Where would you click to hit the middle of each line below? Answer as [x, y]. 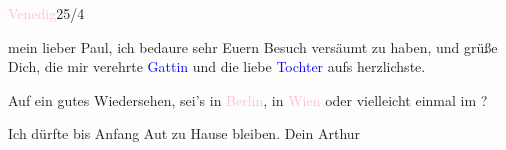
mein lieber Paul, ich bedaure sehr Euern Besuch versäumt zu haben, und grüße [253, 46]
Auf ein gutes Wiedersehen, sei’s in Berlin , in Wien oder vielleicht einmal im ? [248, 99]
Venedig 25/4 [46, 13]
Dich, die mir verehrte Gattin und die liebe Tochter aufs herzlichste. [217, 66]
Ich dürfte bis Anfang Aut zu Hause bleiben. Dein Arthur [184, 133]
